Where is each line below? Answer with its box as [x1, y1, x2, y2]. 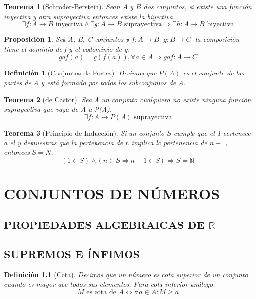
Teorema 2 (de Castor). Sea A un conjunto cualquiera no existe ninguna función [4, 94, 251, 104]
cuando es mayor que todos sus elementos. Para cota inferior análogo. [4, 279, 215, 289]
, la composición [191, 34, 240, 44]
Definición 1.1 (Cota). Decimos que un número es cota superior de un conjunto [4, 269, 248, 279]
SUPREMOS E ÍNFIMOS [4, 246, 140, 262]
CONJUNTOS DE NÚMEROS [4, 183, 220, 203]
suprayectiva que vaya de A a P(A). [4, 104, 112, 114]
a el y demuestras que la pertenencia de [4, 137, 123, 148]
